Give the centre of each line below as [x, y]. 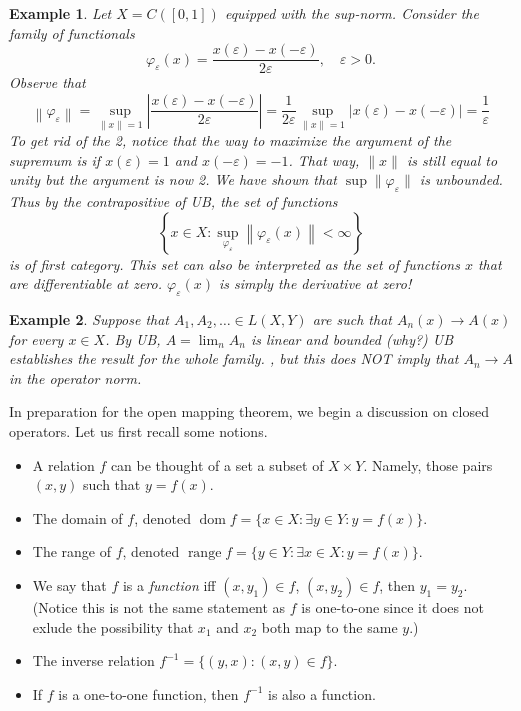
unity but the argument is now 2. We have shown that [173, 179]
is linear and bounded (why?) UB [352, 338]
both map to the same [329, 626]
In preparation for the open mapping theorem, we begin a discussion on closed [249, 411]
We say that [69, 584]
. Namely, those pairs [428, 464]
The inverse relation [93, 660]
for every [36, 338]
